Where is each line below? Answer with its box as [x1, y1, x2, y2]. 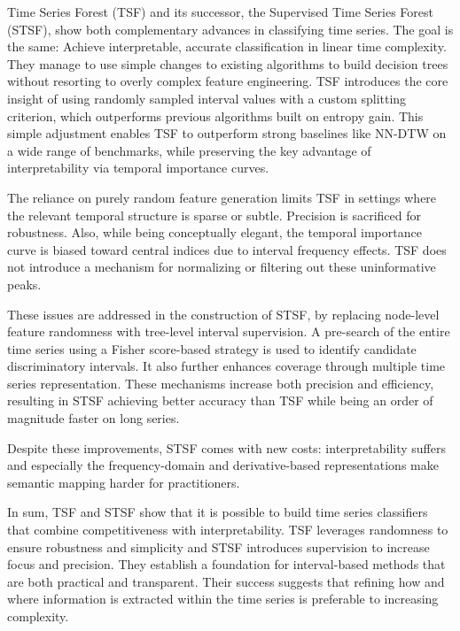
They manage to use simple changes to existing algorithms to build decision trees [7, 54, 448, 73]
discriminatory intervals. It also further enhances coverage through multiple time [7, 357, 446, 375]
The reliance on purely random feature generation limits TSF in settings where [7, 188, 437, 206]
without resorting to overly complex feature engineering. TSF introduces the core [7, 72, 448, 90]
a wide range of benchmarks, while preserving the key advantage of [7, 141, 371, 159]
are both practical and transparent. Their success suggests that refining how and [7, 572, 445, 590]
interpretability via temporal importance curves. [7, 158, 269, 177]
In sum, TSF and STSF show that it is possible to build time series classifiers [7, 503, 428, 521]
